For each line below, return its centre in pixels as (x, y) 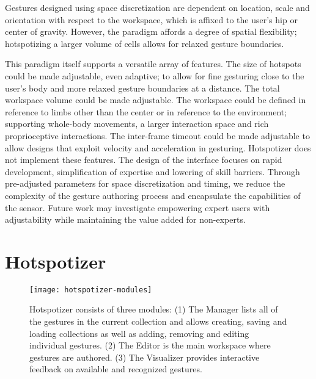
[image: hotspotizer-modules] (91, 290)
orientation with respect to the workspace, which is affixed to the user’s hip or (151, 19)
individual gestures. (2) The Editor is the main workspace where (150, 345)
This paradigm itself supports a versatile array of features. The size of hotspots (153, 64)
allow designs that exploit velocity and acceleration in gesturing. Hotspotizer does (158, 147)
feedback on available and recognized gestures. (116, 369)
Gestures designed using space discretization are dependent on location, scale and (157, 7)
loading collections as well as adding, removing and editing (139, 333)
